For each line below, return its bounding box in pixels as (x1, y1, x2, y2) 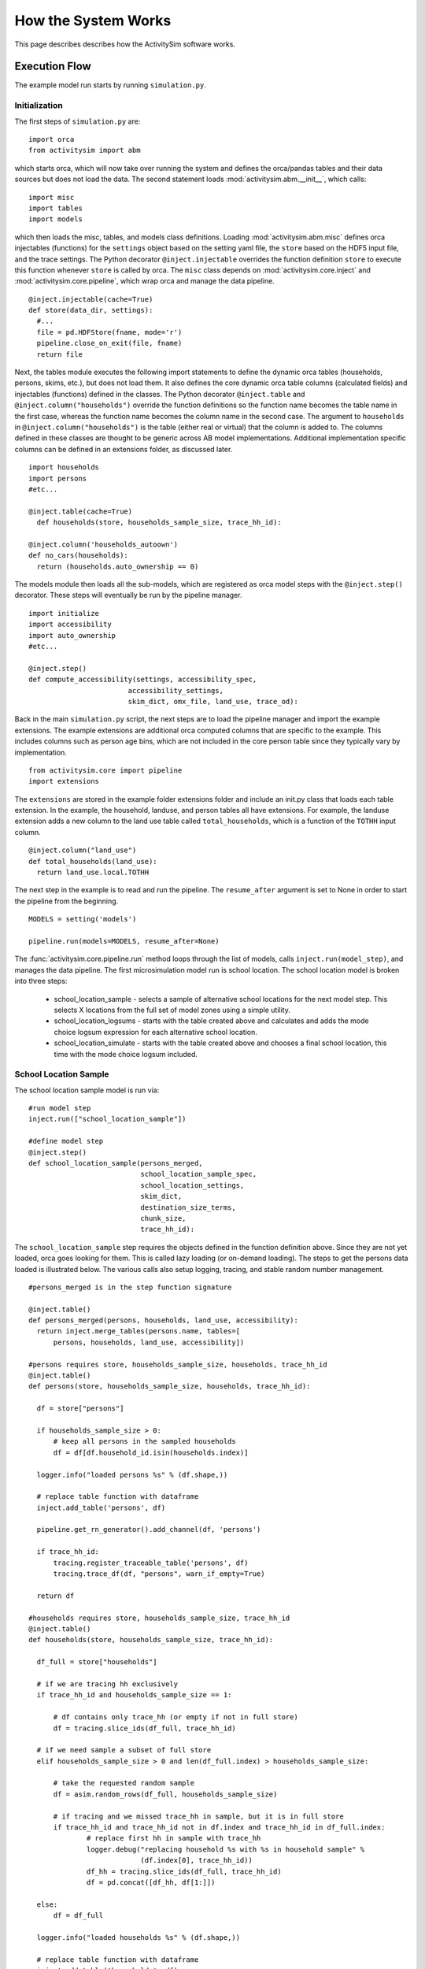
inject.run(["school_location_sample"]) (28, 1114, 187, 1124)
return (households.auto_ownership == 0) (36, 562, 199, 571)
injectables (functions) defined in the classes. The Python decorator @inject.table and (14, 389, 305, 399)
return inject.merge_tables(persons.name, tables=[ (36, 1327, 240, 1336)
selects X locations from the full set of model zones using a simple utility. (54, 1005, 290, 1014)
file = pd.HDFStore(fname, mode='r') (36, 328, 183, 336)
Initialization (14, 100, 63, 111)
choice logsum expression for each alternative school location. (54, 1027, 257, 1036)
